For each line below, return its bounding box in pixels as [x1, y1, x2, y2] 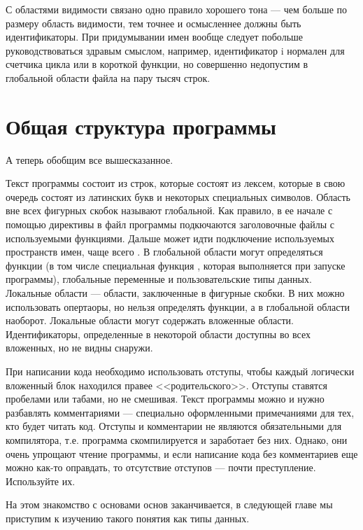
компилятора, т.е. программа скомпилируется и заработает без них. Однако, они [6, 432, 348, 447]
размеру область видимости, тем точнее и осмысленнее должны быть [6, 15, 301, 30]
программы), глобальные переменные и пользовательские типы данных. [6, 272, 312, 286]
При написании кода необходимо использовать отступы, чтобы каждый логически [6, 364, 355, 378]
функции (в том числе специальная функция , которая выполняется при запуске [6, 258, 346, 272]
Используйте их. [6, 473, 76, 488]
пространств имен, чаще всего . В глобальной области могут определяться [6, 244, 323, 259]
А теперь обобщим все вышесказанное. [6, 152, 173, 167]
